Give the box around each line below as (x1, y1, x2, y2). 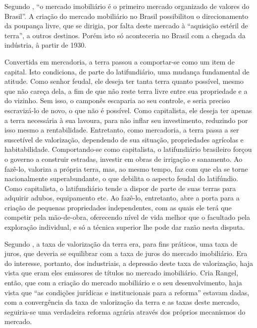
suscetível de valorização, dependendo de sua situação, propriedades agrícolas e (4, 134, 244, 144)
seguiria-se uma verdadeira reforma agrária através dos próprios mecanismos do (4, 306, 246, 317)
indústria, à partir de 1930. (4, 40, 87, 50)
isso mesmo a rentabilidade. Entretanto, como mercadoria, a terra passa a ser (4, 125, 239, 135)
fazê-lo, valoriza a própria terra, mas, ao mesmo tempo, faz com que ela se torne (4, 163, 248, 174)
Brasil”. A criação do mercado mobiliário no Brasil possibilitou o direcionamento (4, 10, 249, 21)
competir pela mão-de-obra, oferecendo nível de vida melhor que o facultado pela (4, 212, 250, 222)
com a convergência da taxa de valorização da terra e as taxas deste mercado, (4, 297, 240, 307)
